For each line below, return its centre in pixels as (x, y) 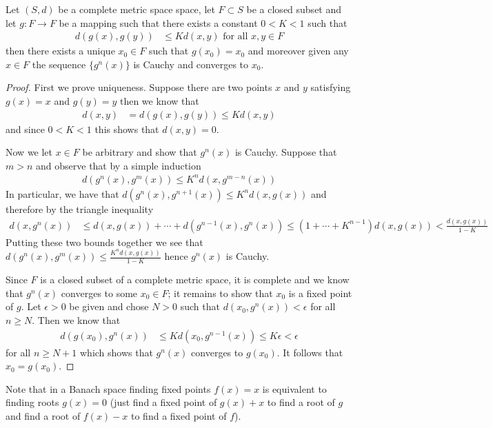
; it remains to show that (220, 293)
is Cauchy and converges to (191, 64)
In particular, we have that (62, 193)
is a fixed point (320, 293)
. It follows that (310, 352)
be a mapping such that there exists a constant (158, 22)
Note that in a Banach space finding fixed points (108, 388)
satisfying (331, 87)
